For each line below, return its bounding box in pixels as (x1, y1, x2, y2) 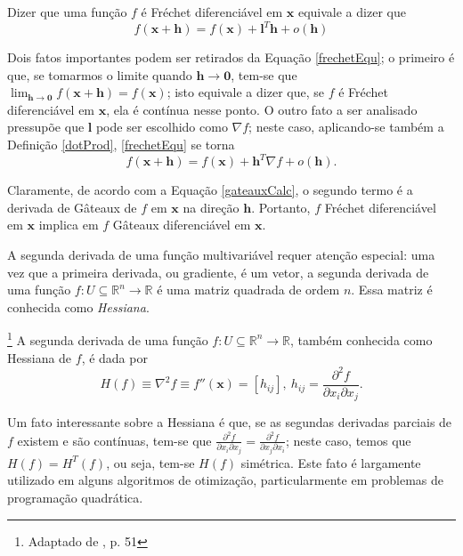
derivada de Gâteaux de (7, 197, 137, 216)
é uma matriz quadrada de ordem (157, 280, 340, 299)
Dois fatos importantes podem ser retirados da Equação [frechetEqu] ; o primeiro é (7, 48, 455, 67)
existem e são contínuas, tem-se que (17, 431, 212, 449)
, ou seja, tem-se (106, 453, 195, 471)
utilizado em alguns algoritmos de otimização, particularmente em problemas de (7, 471, 443, 489)
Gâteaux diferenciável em (112, 215, 251, 234)
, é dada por (81, 348, 148, 367)
